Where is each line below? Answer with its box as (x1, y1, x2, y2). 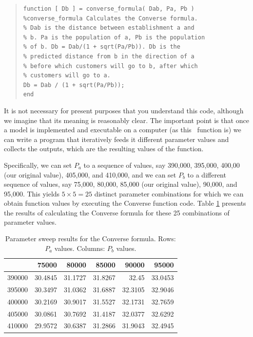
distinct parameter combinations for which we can (94, 188, 244, 198)
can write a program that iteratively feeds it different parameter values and (4, 134, 229, 144)
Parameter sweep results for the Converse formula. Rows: (5, 233, 176, 244)
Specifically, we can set (4, 160, 72, 170)
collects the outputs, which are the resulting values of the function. (4, 143, 204, 154)
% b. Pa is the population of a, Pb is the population (23, 34, 205, 41)
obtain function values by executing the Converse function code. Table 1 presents (4, 198, 246, 208)
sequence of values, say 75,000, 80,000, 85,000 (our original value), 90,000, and (4, 179, 237, 189)
